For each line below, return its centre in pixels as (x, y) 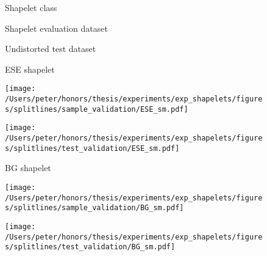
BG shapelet (28, 168)
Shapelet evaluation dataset (56, 28)
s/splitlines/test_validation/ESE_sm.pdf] (92, 148)
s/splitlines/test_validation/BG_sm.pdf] (90, 247)
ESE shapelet (30, 69)
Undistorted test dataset (51, 49)
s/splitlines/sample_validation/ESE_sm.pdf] (97, 109)
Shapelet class (31, 7)
